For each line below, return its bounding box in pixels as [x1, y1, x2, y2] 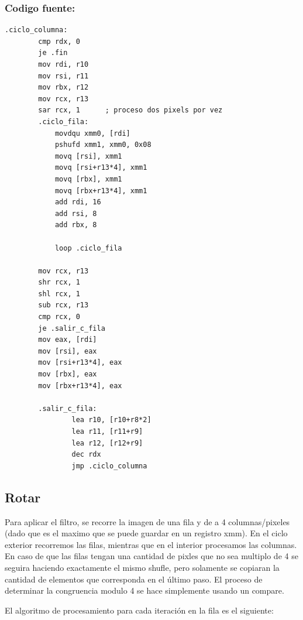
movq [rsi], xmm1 [54, 152, 122, 160]
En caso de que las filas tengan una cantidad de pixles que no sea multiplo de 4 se [5, 550, 298, 562]
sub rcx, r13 [38, 301, 89, 310]
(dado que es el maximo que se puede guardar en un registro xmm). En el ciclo [5, 527, 288, 539]
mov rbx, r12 [38, 83, 89, 92]
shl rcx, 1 [38, 289, 80, 298]
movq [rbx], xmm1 [54, 174, 122, 183]
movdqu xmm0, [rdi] [54, 129, 130, 138]
